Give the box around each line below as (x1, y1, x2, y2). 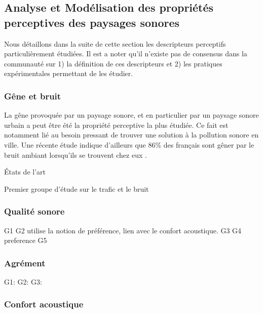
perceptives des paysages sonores (4, 14, 180, 30)
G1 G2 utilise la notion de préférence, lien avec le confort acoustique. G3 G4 (4, 225, 242, 235)
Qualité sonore (4, 205, 65, 218)
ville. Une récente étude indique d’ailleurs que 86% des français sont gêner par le (4, 139, 254, 150)
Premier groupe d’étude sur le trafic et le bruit (4, 183, 149, 194)
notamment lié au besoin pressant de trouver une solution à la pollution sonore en (4, 129, 259, 140)
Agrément (4, 256, 46, 269)
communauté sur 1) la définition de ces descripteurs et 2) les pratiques (4, 58, 222, 68)
